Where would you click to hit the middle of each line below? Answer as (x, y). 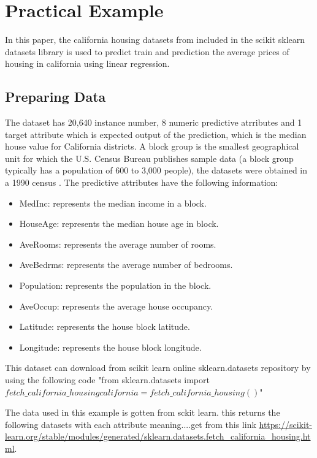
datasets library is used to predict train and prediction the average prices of (147, 51)
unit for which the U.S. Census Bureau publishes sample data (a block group (149, 158)
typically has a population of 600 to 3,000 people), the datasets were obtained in (156, 170)
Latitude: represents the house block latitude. (105, 326)
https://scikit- (285, 424)
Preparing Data (55, 97)
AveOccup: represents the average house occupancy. (116, 306)
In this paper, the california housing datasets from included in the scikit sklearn (155, 40)
